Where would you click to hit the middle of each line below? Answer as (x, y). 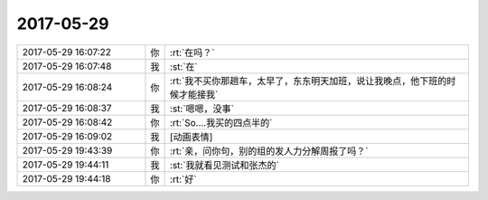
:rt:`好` (183, 179)
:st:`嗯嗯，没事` (202, 109)
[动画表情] (191, 137)
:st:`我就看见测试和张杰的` (225, 165)
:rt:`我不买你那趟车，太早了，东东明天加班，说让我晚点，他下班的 (308, 81)
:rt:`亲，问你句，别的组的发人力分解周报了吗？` (269, 151)
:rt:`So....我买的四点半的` (221, 122)
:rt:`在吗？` (192, 52)
